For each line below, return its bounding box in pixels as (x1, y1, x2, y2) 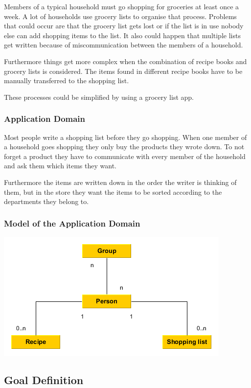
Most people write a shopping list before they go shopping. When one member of (4, 132, 247, 142)
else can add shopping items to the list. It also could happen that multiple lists (4, 30, 241, 40)
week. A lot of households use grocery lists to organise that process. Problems (4, 11, 237, 21)
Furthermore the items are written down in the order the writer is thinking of (4, 177, 237, 187)
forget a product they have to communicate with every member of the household (4, 151, 246, 161)
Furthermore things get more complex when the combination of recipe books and (4, 56, 247, 66)
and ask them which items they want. (4, 160, 116, 171)
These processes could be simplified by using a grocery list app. (4, 91, 194, 102)
